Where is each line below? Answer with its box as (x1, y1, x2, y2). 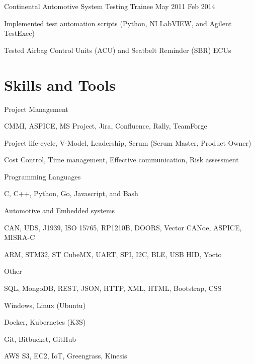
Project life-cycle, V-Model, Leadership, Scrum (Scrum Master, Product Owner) (4, 137, 251, 148)
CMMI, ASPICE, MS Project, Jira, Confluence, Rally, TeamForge (4, 120, 207, 131)
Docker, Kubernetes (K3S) (4, 317, 86, 327)
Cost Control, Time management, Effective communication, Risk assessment (4, 154, 239, 165)
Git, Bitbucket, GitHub (4, 333, 76, 344)
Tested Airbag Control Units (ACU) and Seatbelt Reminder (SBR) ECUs (4, 44, 231, 55)
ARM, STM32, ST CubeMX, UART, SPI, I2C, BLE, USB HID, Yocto (4, 249, 222, 259)
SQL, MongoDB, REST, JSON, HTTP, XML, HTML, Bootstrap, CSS (4, 283, 222, 293)
